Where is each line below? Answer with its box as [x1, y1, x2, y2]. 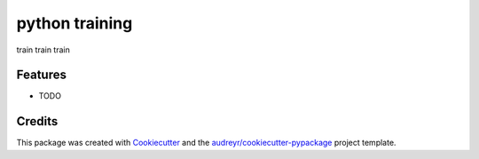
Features [16, 68, 67, 83]
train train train [16, 44, 70, 55]
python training [16, 13, 133, 33]
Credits [16, 114, 59, 129]
